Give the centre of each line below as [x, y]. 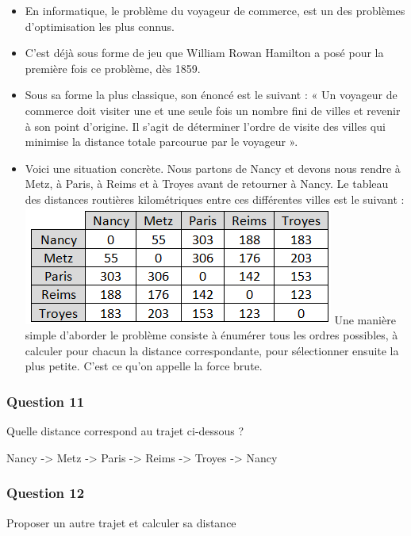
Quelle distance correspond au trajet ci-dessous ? [125, 431]
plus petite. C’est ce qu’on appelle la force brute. [144, 366]
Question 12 [46, 493]
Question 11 [46, 401]
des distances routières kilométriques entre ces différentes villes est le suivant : [215, 199]
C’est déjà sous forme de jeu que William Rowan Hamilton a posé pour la [204, 53]
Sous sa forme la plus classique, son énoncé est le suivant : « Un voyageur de [211, 95]
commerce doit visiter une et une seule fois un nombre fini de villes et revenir [213, 110]
